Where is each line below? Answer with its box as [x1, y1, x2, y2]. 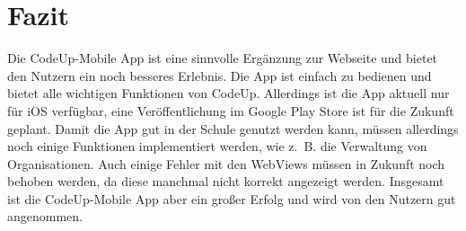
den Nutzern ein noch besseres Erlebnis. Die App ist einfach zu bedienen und [7, 66, 432, 84]
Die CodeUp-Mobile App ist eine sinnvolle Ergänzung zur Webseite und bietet [7, 49, 438, 67]
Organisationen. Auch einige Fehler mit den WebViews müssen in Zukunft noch [7, 154, 445, 173]
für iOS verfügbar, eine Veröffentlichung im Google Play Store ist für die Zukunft [7, 101, 454, 120]
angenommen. [7, 207, 83, 226]
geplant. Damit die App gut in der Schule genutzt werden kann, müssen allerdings [7, 119, 459, 138]
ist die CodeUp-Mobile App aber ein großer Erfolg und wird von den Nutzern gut [7, 189, 456, 208]
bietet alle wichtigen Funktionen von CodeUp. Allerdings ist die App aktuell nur [7, 84, 450, 102]
